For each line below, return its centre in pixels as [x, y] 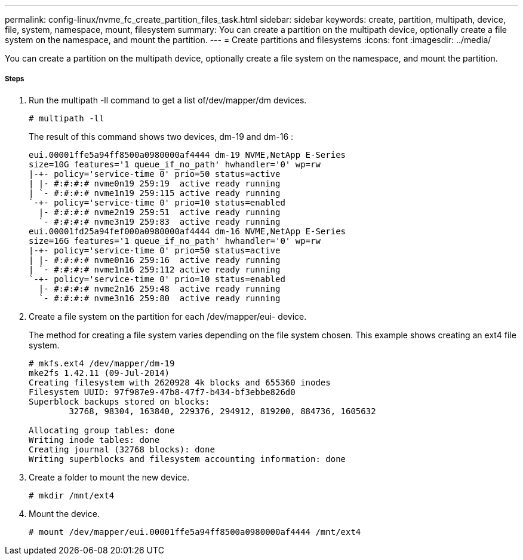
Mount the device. [64, 513]
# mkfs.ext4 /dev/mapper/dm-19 [102, 363]
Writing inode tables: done [94, 440]
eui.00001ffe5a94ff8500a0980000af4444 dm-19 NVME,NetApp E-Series [187, 154]
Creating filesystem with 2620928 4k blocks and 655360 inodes [180, 382]
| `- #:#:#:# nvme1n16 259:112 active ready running [155, 269]
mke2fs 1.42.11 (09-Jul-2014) [99, 373]
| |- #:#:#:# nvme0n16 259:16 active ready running [155, 260]
